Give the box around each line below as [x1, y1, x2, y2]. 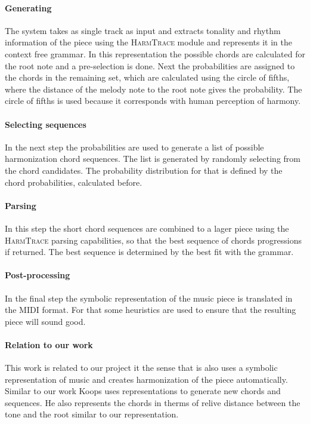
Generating [5, 1, 52, 14]
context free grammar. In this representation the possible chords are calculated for [5, 47, 305, 60]
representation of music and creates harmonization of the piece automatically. [5, 373, 288, 385]
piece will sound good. [5, 315, 86, 327]
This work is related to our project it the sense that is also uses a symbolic [5, 361, 278, 374]
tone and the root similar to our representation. [5, 408, 179, 420]
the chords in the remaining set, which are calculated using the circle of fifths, [5, 71, 290, 84]
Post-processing [5, 269, 70, 281]
